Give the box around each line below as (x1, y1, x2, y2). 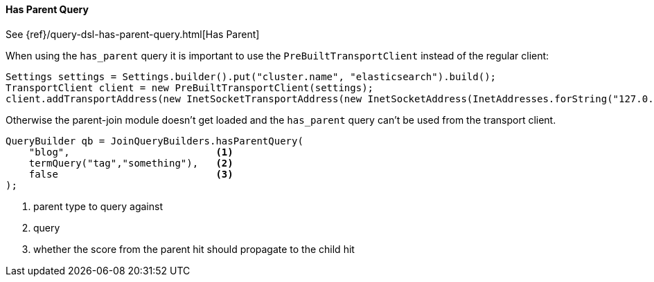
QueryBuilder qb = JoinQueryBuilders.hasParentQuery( (6, 135, 303, 147)
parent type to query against (33, 200, 163, 212)
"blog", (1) (28, 146, 233, 158)
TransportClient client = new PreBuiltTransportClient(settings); (6, 82, 374, 93)
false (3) (28, 168, 233, 180)
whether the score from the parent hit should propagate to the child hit (33, 243, 355, 255)
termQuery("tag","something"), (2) (28, 157, 233, 169)
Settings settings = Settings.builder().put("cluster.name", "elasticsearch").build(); (6, 70, 497, 82)
